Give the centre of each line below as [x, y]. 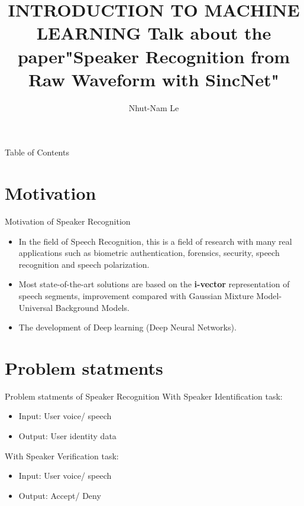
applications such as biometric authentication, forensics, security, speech [149, 253]
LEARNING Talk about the [154, 33]
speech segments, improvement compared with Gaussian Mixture [136, 295]
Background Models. [92, 307]
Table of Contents [37, 152]
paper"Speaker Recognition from [154, 56]
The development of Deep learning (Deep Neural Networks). [127, 327]
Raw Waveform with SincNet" [154, 79]
